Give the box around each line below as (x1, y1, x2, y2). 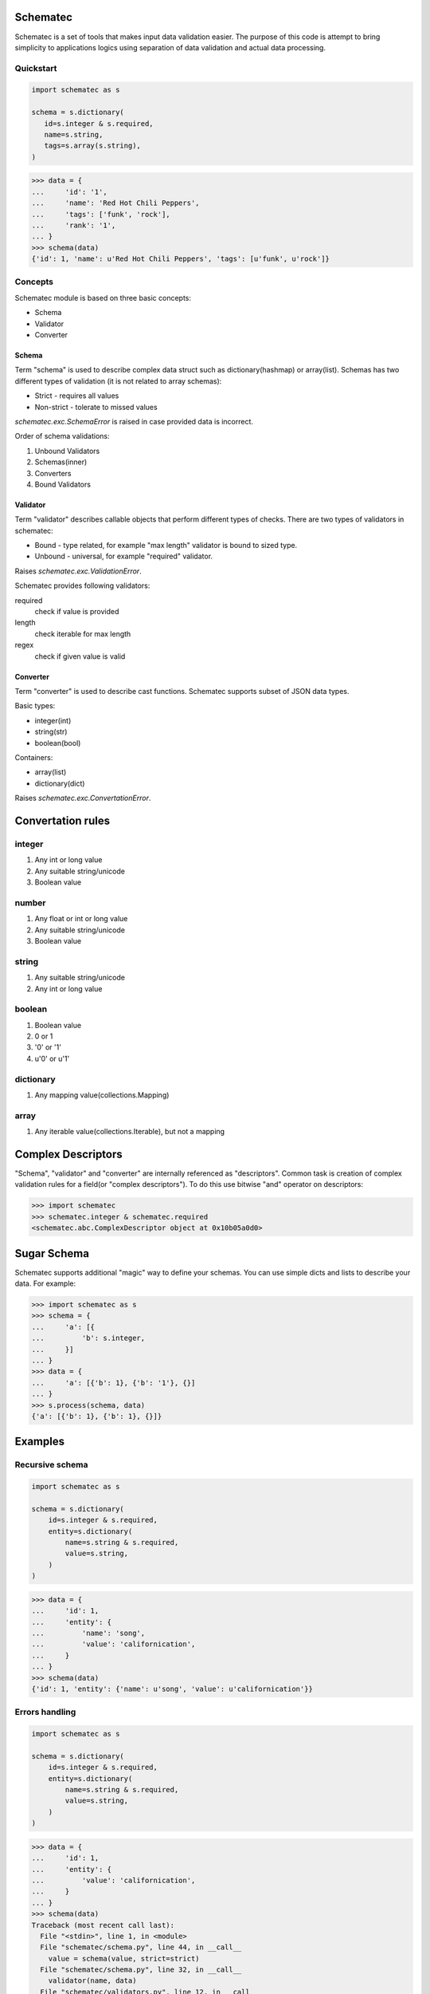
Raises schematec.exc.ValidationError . (14, 566, 143, 576)
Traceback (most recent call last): (31, 1921, 175, 1929)
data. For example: (14, 1279, 76, 1288)
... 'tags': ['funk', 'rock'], (31, 210, 170, 219)
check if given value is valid (34, 651, 126, 661)
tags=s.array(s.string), (44, 141, 141, 151)
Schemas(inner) (34, 457, 88, 467)
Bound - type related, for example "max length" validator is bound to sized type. (34, 541, 298, 550)
